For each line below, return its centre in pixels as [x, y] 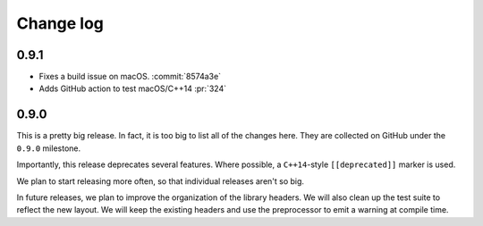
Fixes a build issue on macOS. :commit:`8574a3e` [130, 77]
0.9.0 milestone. [48, 148]
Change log [60, 23]
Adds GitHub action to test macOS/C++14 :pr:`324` [133, 88]
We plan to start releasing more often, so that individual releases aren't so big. [160, 181]
